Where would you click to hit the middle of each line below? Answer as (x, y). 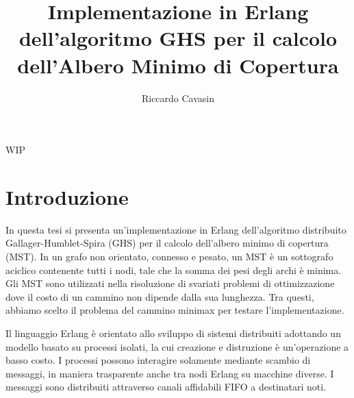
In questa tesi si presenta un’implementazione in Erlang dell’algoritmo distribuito (176, 229)
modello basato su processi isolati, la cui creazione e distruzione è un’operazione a (177, 346)
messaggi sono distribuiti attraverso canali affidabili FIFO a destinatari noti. (166, 387)
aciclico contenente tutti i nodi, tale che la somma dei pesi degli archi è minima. (174, 270)
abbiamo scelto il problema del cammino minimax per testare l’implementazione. (175, 310)
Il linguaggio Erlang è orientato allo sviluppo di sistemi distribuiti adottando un (173, 333)
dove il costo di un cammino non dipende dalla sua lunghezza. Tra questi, (160, 296)
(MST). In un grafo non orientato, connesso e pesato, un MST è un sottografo (169, 256)
